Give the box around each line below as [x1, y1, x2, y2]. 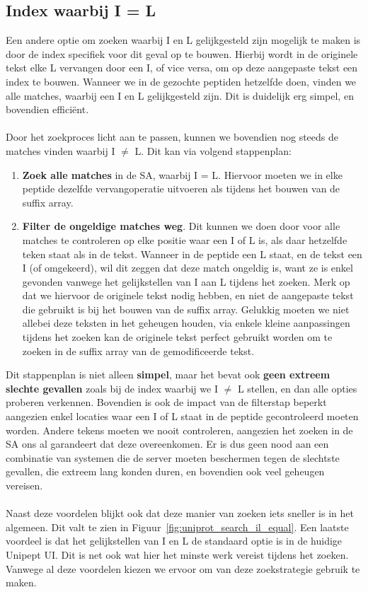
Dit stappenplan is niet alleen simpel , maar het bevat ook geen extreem [6, 367, 330, 382]
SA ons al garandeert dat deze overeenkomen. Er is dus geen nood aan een [6, 436, 329, 451]
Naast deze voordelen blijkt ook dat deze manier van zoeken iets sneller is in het [6, 506, 354, 521]
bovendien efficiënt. [6, 102, 89, 117]
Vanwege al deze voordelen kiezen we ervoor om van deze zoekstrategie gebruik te [6, 561, 360, 576]
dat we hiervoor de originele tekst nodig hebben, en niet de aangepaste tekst [22, 288, 354, 303]
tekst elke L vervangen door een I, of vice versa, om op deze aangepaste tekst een [6, 60, 358, 75]
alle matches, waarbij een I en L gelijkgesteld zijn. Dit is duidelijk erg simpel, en [6, 88, 354, 103]
